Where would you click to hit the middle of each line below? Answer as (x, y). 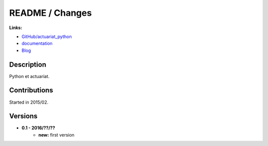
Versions (23, 116)
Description (28, 64)
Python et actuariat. (29, 76)
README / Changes (50, 13)
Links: (16, 28)
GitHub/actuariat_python (47, 36)
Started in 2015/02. (29, 102)
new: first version (56, 135)
